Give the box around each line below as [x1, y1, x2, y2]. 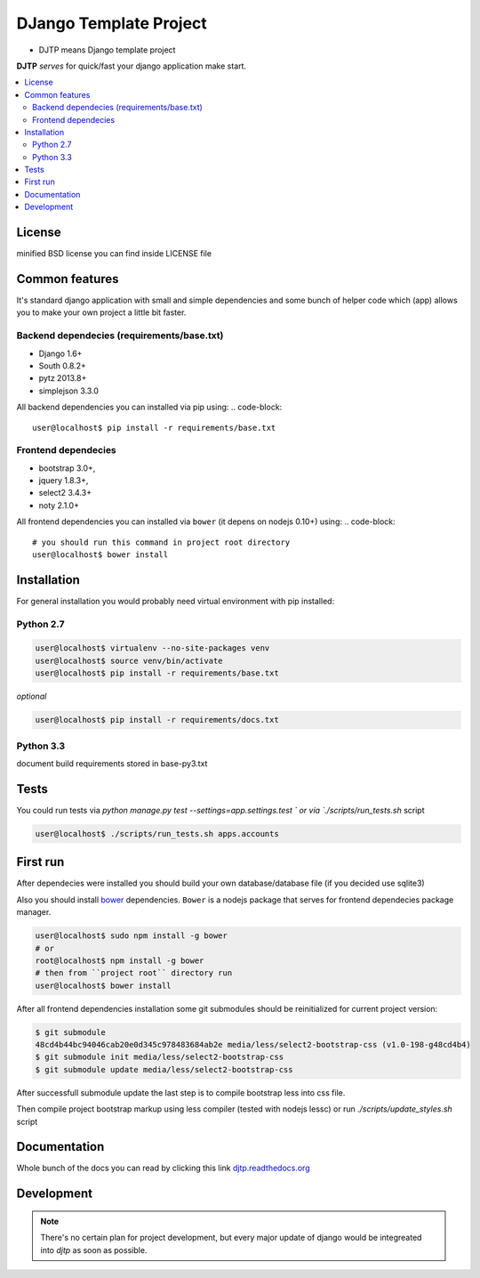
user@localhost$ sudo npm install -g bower [35, 931, 228, 941]
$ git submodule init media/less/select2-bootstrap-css [35, 1052, 284, 1063]
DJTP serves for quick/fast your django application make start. [16, 61, 247, 71]
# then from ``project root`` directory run [35, 968, 233, 978]
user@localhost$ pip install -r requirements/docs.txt [35, 715, 279, 725]
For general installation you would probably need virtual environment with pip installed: [16, 595, 335, 606]
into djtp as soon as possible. [40, 1244, 148, 1255]
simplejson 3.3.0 [38, 385, 100, 396]
